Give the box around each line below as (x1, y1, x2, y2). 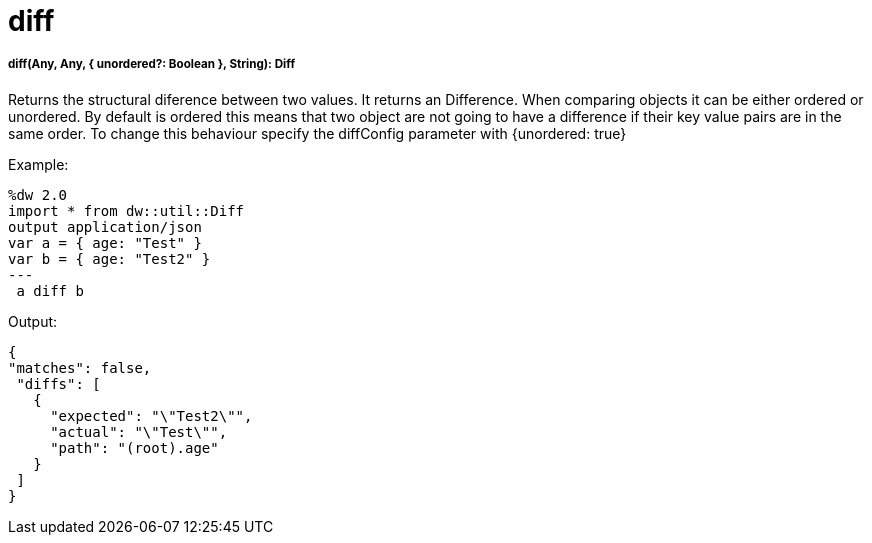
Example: (8, 155, 69, 173)
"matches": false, (8, 359, 152, 376)
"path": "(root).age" (50, 439, 219, 456)
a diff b (16, 282, 84, 299)
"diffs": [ (16, 375, 101, 392)
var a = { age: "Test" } (8, 234, 202, 251)
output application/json (8, 218, 202, 235)
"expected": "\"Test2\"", (50, 407, 253, 424)
